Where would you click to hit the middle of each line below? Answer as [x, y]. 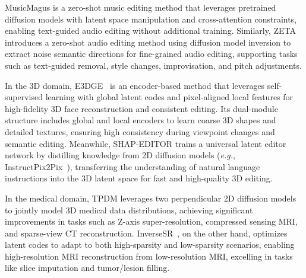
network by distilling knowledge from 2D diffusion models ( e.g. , [120, 155]
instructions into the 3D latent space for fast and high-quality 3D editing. [139, 178]
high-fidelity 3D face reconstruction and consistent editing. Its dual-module [141, 108]
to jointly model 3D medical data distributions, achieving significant [129, 210]
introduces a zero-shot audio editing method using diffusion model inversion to [148, 42]
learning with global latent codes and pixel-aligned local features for [169, 97]
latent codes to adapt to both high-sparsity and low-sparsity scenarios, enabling [150, 245]
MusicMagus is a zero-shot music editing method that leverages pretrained [141, 7]
